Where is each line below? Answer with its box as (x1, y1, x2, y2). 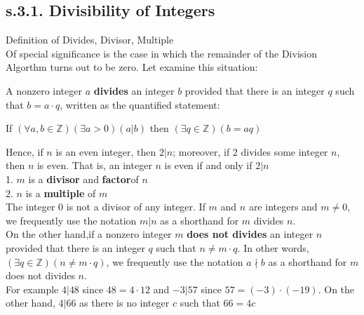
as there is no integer (79, 295, 170, 310)
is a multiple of (25, 185, 96, 200)
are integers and (248, 199, 318, 214)
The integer (6, 199, 55, 214)
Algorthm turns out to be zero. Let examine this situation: (6, 60, 258, 74)
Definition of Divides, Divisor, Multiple (6, 32, 174, 47)
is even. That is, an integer (36, 158, 152, 173)
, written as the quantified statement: (60, 97, 220, 112)
